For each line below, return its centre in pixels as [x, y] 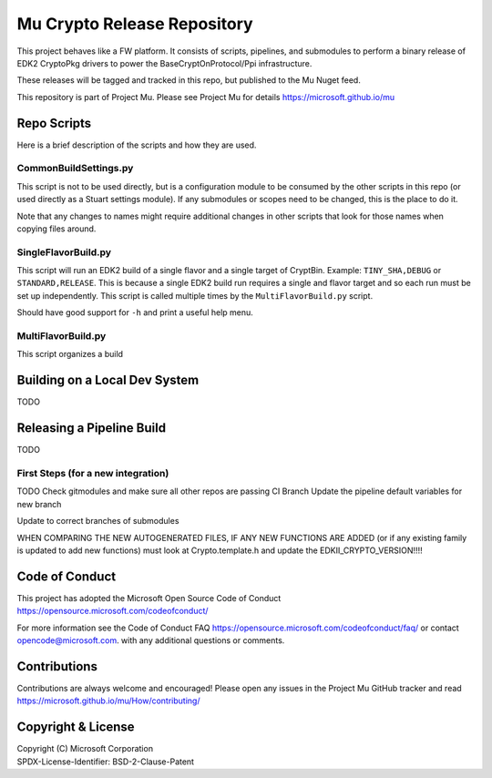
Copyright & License [76, 727]
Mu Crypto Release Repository [135, 24]
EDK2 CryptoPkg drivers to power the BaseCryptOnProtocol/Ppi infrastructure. [164, 63]
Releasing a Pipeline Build [92, 428]
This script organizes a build [70, 354]
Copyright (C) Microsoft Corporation [85, 749]
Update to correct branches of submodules [98, 521]
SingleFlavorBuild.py [64, 252]
